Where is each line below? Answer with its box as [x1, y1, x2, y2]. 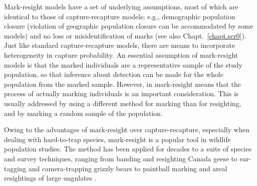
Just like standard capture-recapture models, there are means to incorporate [4, 40, 235, 50]
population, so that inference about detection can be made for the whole [4, 69, 223, 79]
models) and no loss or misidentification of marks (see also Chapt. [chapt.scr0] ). [4, 30, 247, 40]
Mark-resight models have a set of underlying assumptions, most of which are [4, 1, 238, 11]
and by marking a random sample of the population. [4, 108, 163, 118]
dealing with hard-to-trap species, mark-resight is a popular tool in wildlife [4, 134, 231, 144]
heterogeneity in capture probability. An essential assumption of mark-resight [4, 49, 238, 60]
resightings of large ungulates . [4, 173, 96, 183]
